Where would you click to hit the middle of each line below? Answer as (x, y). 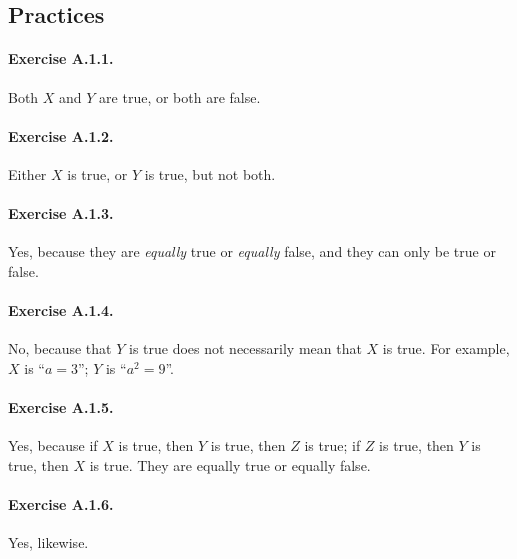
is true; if (332, 445)
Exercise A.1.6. (61, 504)
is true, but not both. (210, 173)
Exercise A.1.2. (61, 135)
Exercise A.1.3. (61, 213)
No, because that (60, 348)
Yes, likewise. (48, 542)
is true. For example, (446, 348)
